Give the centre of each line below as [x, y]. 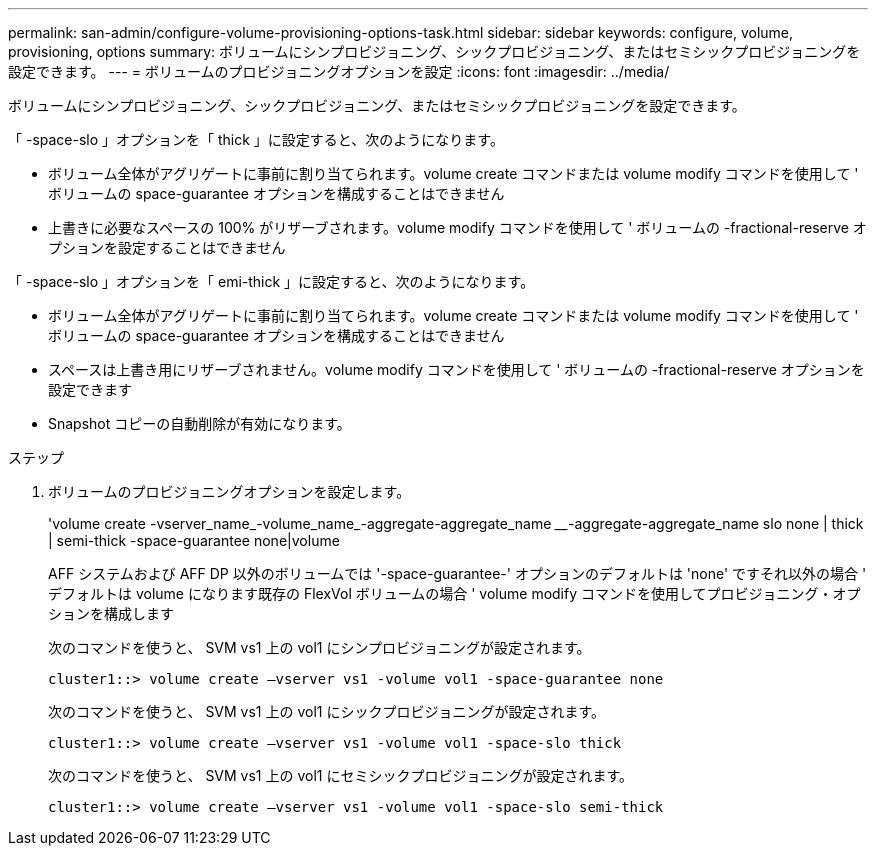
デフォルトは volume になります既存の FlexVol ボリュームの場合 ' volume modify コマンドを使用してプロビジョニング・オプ [454, 593]
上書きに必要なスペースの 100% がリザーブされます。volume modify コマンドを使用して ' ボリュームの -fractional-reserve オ [457, 227]
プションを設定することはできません [167, 247]
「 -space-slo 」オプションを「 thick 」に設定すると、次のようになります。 [256, 139]
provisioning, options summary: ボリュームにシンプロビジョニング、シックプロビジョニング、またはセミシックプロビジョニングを [434, 51]
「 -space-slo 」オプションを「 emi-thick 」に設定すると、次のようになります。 [271, 281]
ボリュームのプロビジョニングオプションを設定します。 [229, 491]
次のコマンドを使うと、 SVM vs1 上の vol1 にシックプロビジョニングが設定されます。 [327, 711]
